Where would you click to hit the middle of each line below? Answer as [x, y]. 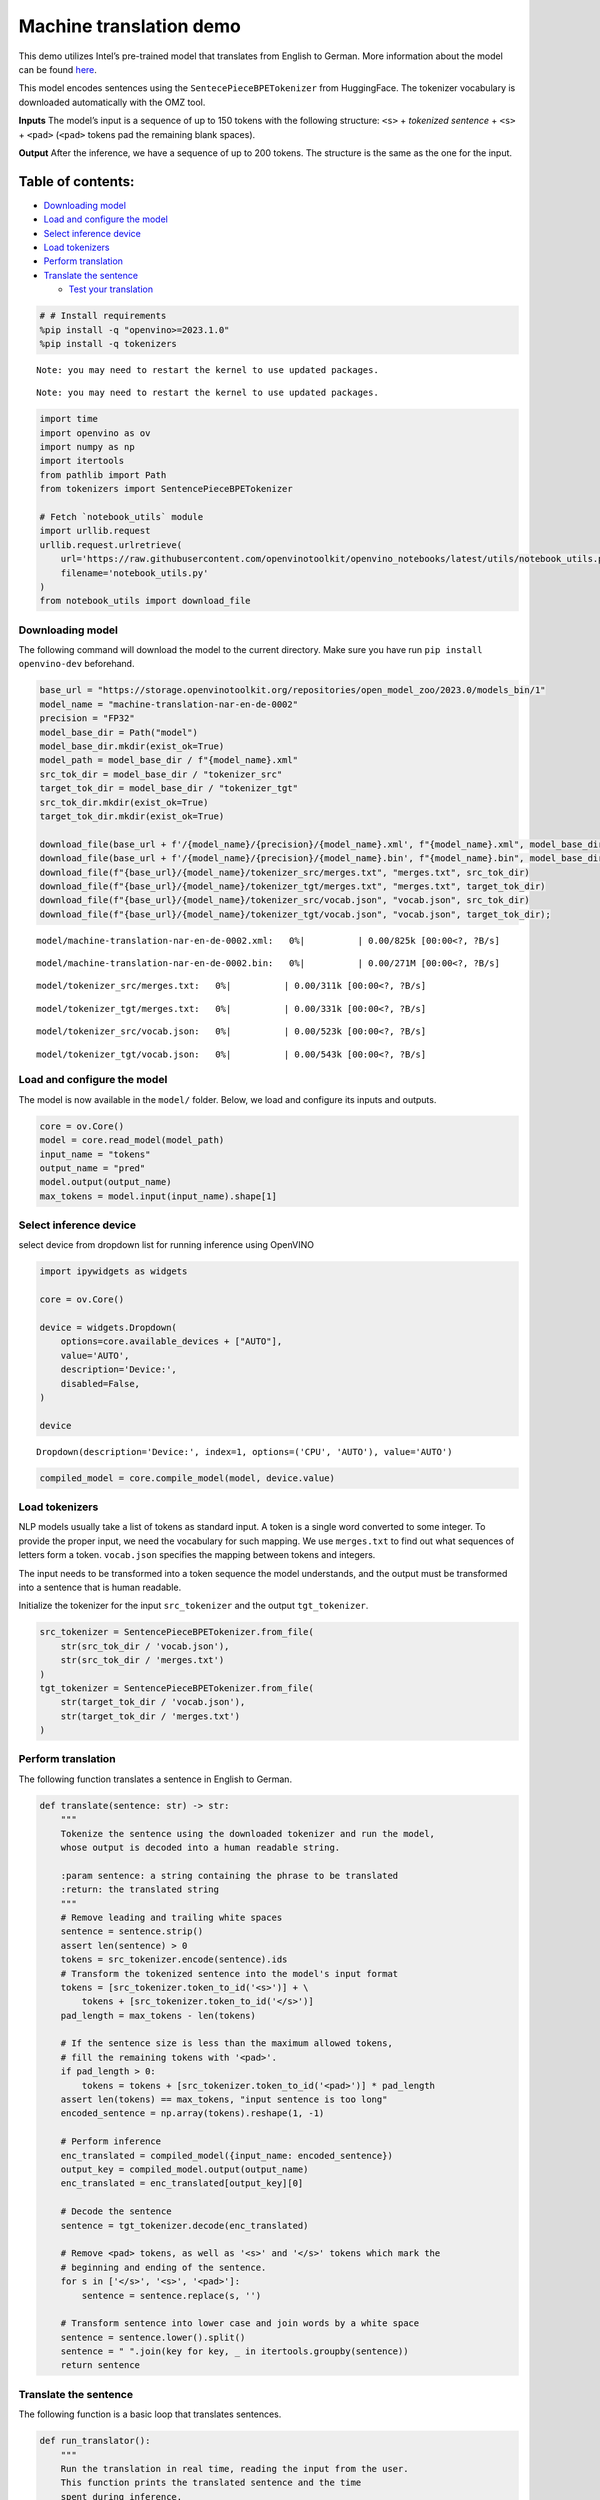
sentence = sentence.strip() [132, 1931]
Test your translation [111, 289]
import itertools [82, 461]
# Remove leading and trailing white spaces [171, 1917]
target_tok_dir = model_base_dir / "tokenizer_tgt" [169, 788]
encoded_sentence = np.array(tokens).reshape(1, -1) [192, 2113]
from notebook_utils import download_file [145, 601]
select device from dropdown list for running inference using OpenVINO [166, 1245]
